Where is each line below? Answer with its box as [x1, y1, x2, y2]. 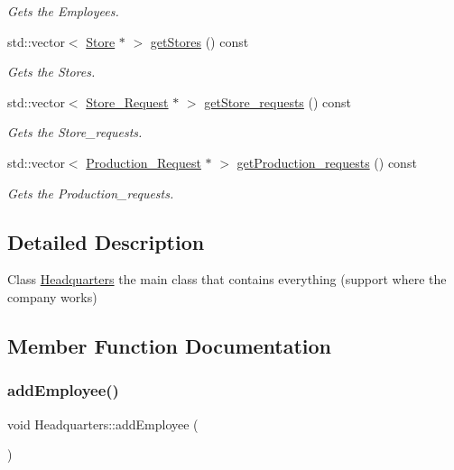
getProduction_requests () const [236, 152, 417, 171]
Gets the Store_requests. [7, 123, 143, 142]
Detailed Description [7, 227, 205, 255]
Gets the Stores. [7, 62, 96, 81]
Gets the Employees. [7, 2, 119, 20]
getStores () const [150, 32, 249, 51]
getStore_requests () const [204, 92, 352, 111]
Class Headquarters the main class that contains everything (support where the [7, 270, 447, 289]
